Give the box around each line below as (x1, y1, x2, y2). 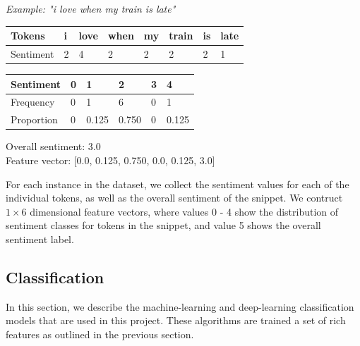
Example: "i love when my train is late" (6, 1, 176, 16)
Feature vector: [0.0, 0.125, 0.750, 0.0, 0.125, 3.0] (6, 152, 215, 167)
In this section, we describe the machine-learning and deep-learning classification (6, 299, 354, 314)
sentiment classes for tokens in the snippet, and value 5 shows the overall (6, 218, 321, 233)
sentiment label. (6, 231, 74, 246)
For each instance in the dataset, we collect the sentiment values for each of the (6, 176, 349, 191)
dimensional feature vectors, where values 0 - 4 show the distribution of (30, 204, 339, 218)
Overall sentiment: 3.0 (6, 139, 101, 154)
